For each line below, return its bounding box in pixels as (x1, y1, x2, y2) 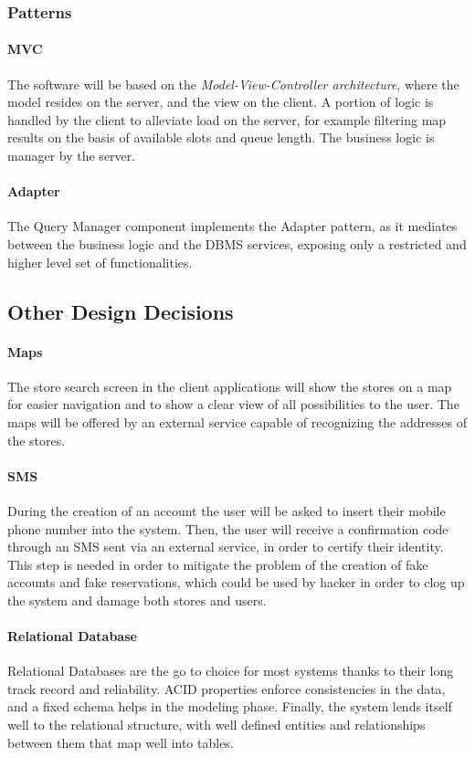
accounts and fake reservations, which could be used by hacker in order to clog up (7, 573, 465, 592)
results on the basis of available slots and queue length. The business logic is (7, 128, 435, 147)
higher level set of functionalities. (7, 252, 193, 271)
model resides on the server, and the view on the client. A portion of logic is (7, 92, 434, 111)
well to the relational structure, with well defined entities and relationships (7, 715, 426, 734)
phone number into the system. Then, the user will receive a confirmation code (7, 519, 449, 538)
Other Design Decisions (7, 297, 234, 325)
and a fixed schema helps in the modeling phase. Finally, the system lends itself (7, 697, 452, 716)
